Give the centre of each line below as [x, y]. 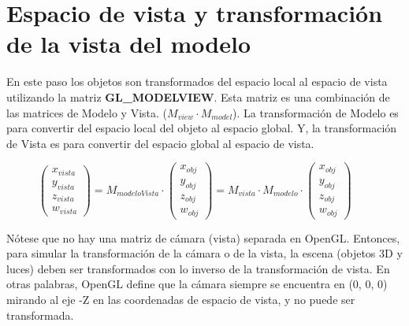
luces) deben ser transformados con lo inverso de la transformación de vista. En [198, 268]
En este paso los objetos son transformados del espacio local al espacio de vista [197, 81]
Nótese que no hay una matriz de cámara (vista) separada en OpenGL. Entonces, [203, 237]
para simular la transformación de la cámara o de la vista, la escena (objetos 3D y [204, 253]
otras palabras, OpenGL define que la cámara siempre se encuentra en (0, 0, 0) [197, 284]
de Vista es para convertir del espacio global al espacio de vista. [160, 143]
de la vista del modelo [129, 44]
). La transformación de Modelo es [316, 112]
